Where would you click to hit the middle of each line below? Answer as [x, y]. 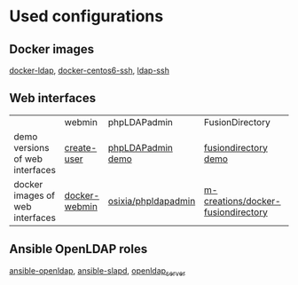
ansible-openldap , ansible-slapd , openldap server [98, 271]
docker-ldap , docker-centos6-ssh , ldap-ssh [90, 70]
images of [35, 195]
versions [31, 147]
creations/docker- [242, 201]
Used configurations [86, 16]
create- [81, 147]
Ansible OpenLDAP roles [78, 249]
